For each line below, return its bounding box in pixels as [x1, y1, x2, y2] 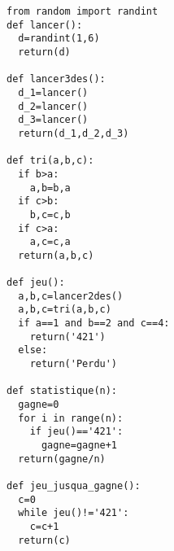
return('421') [29, 330, 106, 343]
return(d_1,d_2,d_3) [18, 127, 129, 139]
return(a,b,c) [18, 249, 94, 261]
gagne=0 [18, 399, 59, 411]
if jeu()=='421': [29, 426, 124, 438]
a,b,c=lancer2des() [18, 290, 124, 302]
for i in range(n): [18, 412, 124, 424]
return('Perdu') [29, 358, 118, 370]
